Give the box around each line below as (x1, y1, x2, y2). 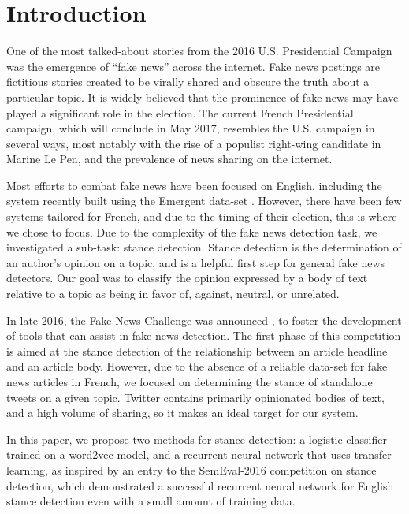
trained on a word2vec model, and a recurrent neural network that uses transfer (6, 446, 392, 463)
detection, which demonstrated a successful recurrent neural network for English (6, 477, 394, 494)
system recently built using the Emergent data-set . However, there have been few (6, 192, 402, 209)
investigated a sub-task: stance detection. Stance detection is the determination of (6, 239, 402, 255)
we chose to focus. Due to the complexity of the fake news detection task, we (6, 223, 377, 240)
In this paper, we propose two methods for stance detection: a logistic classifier (6, 430, 387, 447)
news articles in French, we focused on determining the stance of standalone (6, 374, 373, 389)
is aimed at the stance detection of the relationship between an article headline (6, 342, 388, 359)
